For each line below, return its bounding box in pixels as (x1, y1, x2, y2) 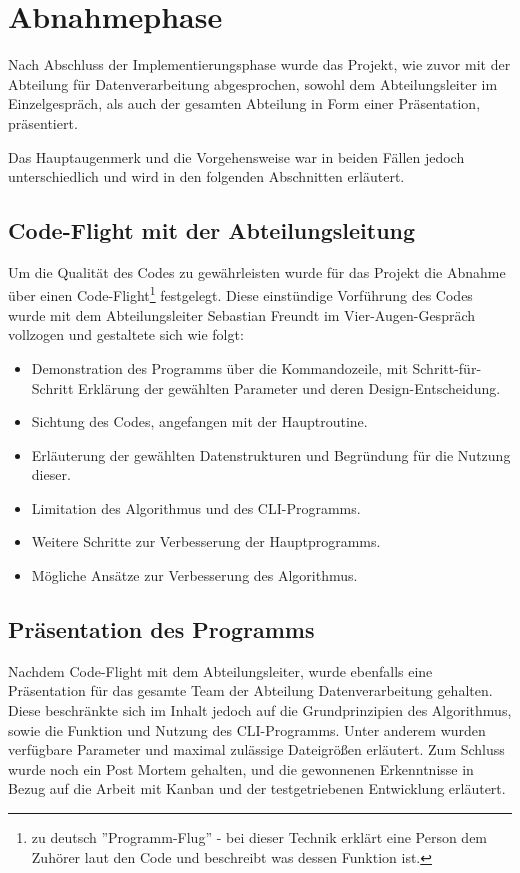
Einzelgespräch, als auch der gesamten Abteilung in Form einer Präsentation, (8, 93, 481, 114)
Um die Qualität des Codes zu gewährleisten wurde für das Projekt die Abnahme (8, 261, 506, 282)
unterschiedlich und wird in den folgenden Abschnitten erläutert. (8, 166, 405, 187)
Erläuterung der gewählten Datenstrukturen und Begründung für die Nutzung (31, 444, 511, 465)
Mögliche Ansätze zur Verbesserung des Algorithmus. (31, 565, 358, 586)
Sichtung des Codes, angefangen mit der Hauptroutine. (31, 411, 368, 432)
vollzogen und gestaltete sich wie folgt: (8, 324, 244, 345)
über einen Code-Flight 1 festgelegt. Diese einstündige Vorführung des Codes (8, 282, 473, 306)
